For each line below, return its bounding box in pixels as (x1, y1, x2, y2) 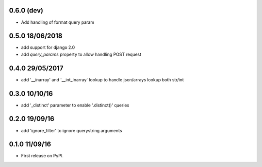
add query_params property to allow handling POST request (21, 51, 142, 57)
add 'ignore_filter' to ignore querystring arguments (21, 127, 122, 133)
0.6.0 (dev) (9, 6, 44, 15)
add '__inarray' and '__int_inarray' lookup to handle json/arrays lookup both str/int (21, 76, 184, 82)
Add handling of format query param (21, 19, 95, 25)
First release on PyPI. (21, 153, 64, 159)
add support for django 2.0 (21, 45, 75, 50)
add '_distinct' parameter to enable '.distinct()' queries (21, 102, 130, 108)
